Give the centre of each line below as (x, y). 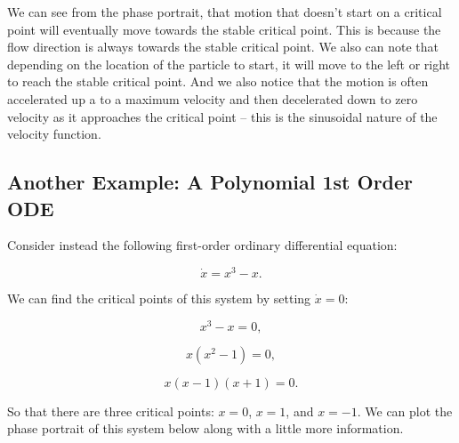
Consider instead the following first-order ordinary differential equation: (202, 245)
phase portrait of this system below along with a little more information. (205, 428)
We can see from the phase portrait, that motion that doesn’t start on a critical (225, 12)
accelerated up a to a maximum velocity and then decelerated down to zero (213, 98)
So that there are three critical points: (111, 411)
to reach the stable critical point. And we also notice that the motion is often (218, 81)
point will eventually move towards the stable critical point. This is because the (224, 29)
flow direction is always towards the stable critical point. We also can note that (223, 47)
